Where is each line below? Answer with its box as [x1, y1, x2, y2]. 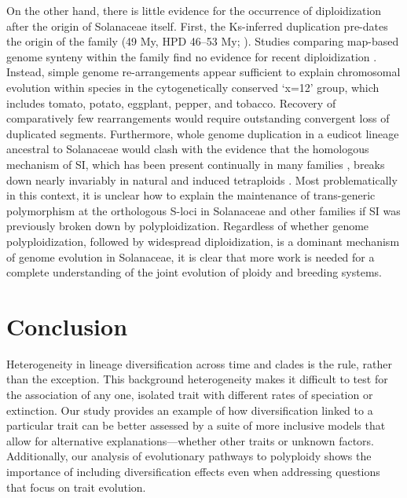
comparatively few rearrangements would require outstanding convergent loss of [6, 110, 390, 126]
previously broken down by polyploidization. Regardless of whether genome [6, 218, 369, 234]
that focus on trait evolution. [6, 478, 146, 495]
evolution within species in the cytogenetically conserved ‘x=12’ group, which [6, 79, 379, 95]
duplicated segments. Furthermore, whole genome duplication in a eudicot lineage [6, 125, 399, 141]
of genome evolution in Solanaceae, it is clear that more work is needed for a [6, 248, 375, 265]
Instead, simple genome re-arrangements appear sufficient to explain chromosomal [6, 64, 401, 80]
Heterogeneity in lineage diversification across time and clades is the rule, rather [6, 355, 392, 372]
